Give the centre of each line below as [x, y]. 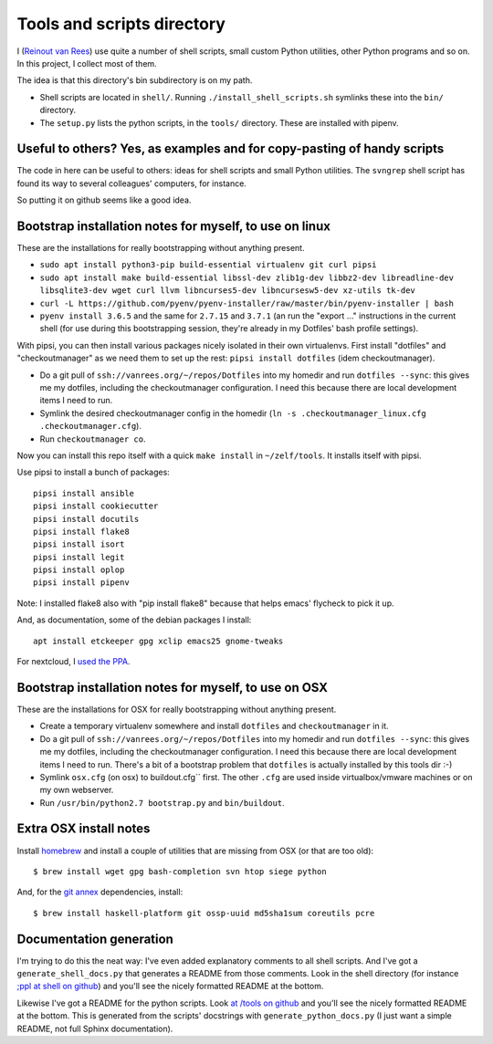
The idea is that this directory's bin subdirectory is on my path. [135, 80]
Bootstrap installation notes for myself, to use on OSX [173, 688]
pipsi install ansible [84, 493]
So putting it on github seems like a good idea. [104, 200]
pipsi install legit [79, 557]
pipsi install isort [79, 544]
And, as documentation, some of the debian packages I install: [134, 620]
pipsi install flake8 [81, 531]
